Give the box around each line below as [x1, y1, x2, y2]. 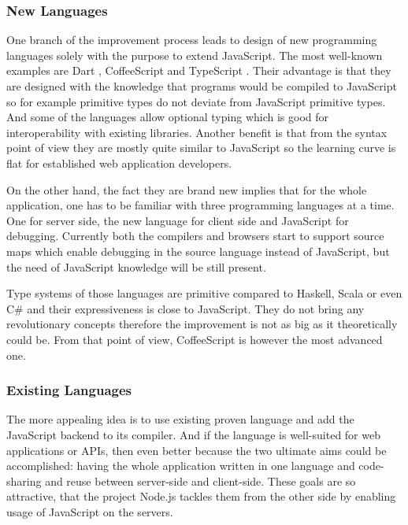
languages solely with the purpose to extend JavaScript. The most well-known [6, 46, 383, 63]
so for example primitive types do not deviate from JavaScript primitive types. [6, 93, 386, 109]
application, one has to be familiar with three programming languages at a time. [6, 197, 395, 213]
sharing [6, 472, 42, 489]
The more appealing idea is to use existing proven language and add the [6, 411, 354, 427]
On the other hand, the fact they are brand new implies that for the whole [6, 181, 367, 198]
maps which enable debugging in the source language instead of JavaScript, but [6, 242, 390, 259]
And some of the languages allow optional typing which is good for [6, 109, 329, 125]
